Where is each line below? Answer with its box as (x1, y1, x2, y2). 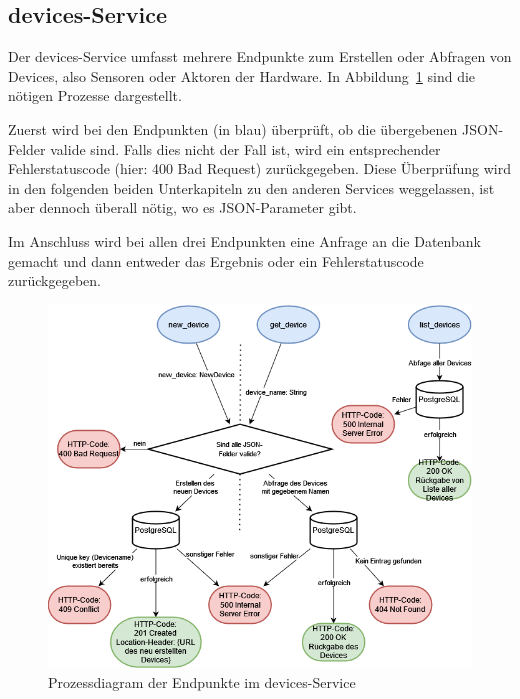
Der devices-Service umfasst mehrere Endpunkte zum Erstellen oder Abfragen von (8, 46, 512, 67)
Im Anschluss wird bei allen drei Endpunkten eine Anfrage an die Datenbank (8, 230, 481, 251)
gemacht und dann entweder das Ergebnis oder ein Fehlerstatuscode (8, 250, 424, 271)
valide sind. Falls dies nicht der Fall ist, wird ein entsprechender (50, 138, 441, 159)
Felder (8, 138, 46, 159)
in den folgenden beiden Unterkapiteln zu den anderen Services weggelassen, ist (8, 177, 495, 198)
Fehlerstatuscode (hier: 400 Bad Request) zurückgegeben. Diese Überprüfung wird (8, 158, 512, 179)
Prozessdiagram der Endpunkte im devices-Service (48, 671, 356, 692)
